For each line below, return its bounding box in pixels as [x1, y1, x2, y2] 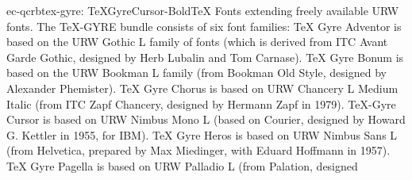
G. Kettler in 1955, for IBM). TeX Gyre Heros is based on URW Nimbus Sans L [6, 126, 398, 143]
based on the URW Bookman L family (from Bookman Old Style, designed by [6, 64, 387, 81]
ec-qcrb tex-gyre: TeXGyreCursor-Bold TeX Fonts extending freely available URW [6, 2, 399, 18]
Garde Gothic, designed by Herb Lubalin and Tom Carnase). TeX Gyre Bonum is [6, 48, 404, 65]
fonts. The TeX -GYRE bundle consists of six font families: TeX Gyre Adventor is [6, 17, 402, 34]
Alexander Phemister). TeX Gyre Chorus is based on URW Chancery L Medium [6, 79, 399, 96]
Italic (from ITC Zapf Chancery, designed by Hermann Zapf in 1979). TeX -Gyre [6, 95, 396, 112]
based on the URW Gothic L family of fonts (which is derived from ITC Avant [6, 33, 388, 50]
